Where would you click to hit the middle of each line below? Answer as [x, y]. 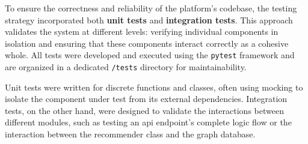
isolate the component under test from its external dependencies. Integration [146, 99]
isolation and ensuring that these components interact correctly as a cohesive [147, 43]
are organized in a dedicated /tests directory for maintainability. [126, 67]
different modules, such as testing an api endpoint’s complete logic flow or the [148, 122]
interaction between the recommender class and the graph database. [130, 134]
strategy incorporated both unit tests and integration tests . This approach [149, 19]
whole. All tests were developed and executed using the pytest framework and [150, 55]
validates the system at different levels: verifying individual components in [142, 31]
